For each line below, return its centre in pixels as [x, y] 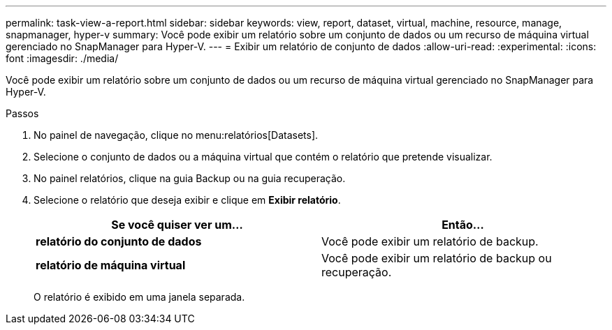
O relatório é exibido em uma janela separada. [139, 297]
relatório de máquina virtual [111, 265]
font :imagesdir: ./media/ [62, 58]
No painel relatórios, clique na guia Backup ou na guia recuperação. [190, 178]
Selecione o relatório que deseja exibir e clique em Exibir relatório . [187, 200]
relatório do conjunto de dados [119, 241]
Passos [22, 113]
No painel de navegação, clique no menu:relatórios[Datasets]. [176, 135]
